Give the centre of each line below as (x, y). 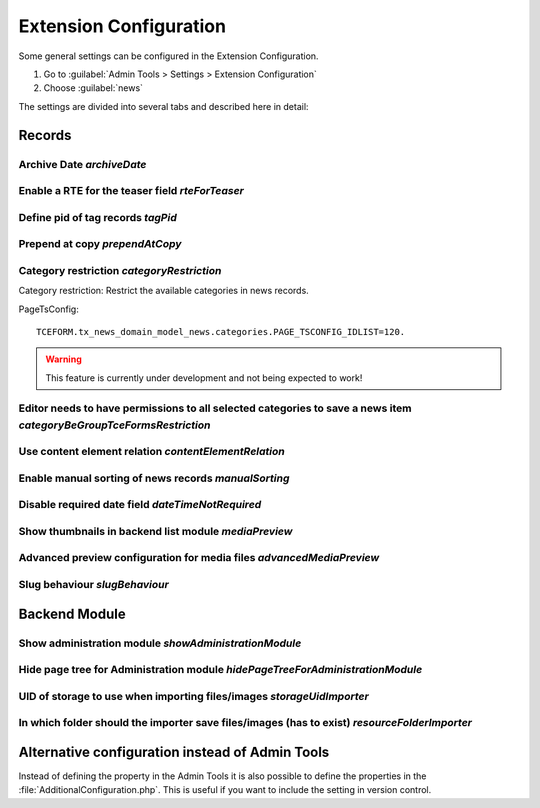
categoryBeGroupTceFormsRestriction (114, 425)
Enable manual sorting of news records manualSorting (154, 478)
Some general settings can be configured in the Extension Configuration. (168, 56)
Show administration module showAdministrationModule (160, 643)
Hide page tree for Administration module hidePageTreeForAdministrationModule (220, 670)
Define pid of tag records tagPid (97, 217)
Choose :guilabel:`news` (93, 88)
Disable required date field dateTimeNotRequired (140, 505)
